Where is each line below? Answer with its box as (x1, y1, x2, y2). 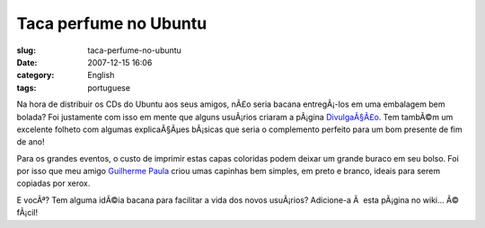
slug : (16, 45, 36, 56)
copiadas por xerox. (16, 178, 91, 189)
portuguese (87, 82, 130, 93)
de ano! (16, 136, 45, 147)
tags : (16, 82, 37, 93)
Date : (16, 57, 38, 67)
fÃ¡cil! (16, 207, 39, 218)
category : (16, 70, 55, 81)
